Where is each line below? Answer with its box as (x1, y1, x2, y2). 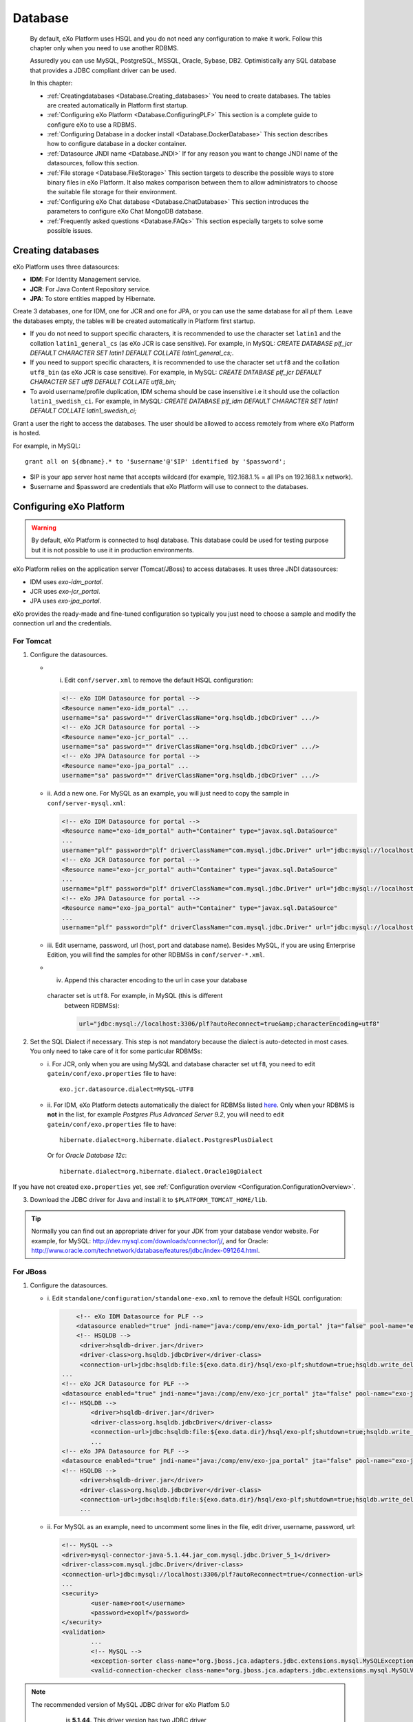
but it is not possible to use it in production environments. (31, 546, 194, 554)
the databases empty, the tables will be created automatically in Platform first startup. (12, 317, 256, 325)
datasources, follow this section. (47, 159, 139, 167)
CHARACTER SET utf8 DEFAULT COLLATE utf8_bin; (30, 377, 177, 386)
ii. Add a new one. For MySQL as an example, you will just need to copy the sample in (47, 789, 289, 798)
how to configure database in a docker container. (47, 140, 187, 148)
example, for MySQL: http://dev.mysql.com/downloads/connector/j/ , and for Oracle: (31, 1236, 268, 1245)
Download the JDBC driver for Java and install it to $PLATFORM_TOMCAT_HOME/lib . (30, 1195, 268, 1203)
